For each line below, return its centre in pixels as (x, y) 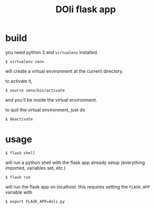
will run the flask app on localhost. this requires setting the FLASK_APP (77, 187)
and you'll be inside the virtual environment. (51, 100)
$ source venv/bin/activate (35, 90)
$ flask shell (20, 153)
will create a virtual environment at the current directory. (64, 71)
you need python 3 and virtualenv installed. (52, 52)
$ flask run (18, 177)
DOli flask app (86, 9)
